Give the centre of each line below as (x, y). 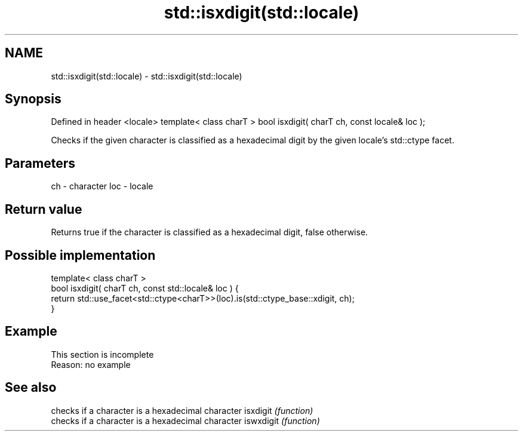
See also (31, 388)
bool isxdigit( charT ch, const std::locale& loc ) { (145, 288)
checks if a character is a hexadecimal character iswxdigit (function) (185, 420)
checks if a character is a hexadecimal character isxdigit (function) (182, 410)
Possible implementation (80, 255)
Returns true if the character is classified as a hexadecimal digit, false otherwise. (210, 232)
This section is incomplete (102, 354)
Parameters (40, 163)
